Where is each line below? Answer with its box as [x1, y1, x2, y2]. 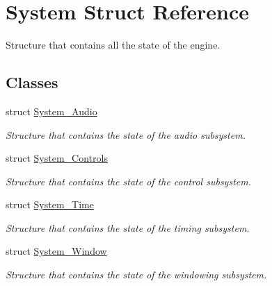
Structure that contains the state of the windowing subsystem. [6, 267, 267, 282]
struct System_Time [6, 197, 94, 212]
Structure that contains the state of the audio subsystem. [6, 127, 246, 142]
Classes [6, 71, 58, 93]
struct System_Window [6, 244, 107, 258]
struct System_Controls [6, 151, 108, 165]
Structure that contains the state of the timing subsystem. [6, 220, 250, 235]
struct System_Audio [6, 103, 97, 118]
